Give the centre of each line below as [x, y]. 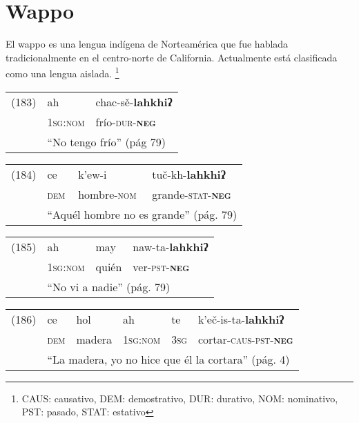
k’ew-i [93, 174]
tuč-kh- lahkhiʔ [189, 174]
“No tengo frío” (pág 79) [107, 141]
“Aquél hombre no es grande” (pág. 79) [142, 214]
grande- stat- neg [192, 194]
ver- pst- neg [161, 266]
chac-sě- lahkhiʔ [134, 101]
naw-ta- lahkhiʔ [171, 246]
